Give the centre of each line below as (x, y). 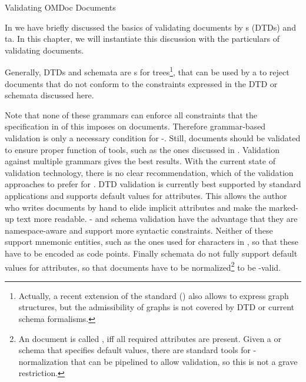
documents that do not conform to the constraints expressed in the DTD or (141, 83)
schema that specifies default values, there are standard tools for (134, 350)
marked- (284, 207)
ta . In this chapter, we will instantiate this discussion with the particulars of (142, 39)
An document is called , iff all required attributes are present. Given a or (150, 338)
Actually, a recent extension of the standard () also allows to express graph (154, 295)
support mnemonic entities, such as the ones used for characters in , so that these (152, 242)
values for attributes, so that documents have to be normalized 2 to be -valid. (143, 266)
